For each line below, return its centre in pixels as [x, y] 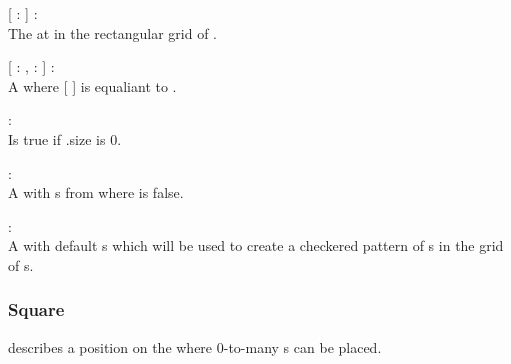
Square [36, 309]
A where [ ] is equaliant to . [92, 85]
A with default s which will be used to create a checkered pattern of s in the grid [256, 245]
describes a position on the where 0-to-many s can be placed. [195, 346]
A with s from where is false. [96, 192]
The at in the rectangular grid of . [112, 32]
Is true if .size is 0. [65, 138]
